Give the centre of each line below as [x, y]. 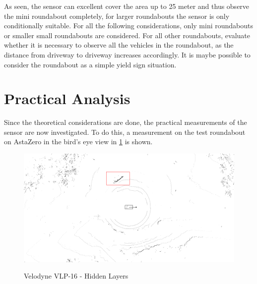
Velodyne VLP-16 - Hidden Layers [76, 276]
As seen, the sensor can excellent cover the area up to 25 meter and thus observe [127, 6]
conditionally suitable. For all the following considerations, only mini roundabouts [128, 26]
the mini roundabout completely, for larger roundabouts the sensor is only [117, 16]
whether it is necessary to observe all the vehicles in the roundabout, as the [119, 45]
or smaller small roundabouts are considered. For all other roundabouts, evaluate [127, 35]
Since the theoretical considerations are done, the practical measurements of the [126, 122]
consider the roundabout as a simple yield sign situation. [90, 64]
